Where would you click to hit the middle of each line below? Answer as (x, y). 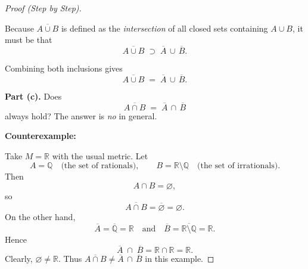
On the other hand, (40, 216)
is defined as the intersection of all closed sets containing (164, 28)
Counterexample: (41, 136)
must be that (29, 40)
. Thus (70, 259)
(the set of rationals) (99, 166)
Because (19, 28)
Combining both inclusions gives (64, 68)
